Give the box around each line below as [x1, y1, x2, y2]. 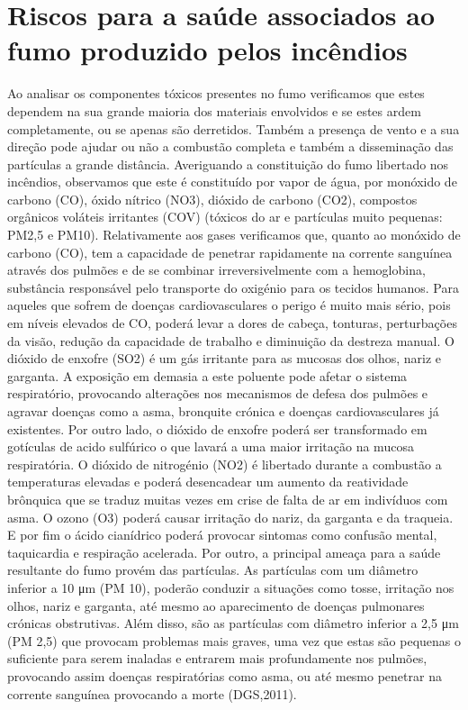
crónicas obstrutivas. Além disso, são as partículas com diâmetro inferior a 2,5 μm [7, 614, 459, 633]
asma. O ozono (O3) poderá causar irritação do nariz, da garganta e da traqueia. [7, 507, 454, 526]
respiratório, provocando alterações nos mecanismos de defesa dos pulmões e [7, 384, 428, 403]
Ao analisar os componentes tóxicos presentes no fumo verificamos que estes [7, 84, 425, 103]
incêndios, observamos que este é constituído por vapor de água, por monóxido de [7, 172, 457, 191]
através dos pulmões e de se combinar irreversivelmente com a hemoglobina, [7, 260, 426, 279]
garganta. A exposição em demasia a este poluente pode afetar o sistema [7, 366, 408, 385]
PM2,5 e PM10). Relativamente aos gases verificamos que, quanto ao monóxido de [7, 225, 461, 244]
